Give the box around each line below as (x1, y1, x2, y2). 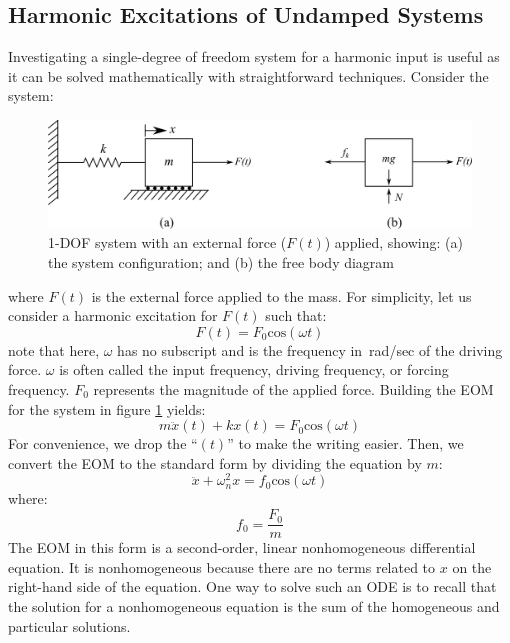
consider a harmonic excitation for (8, 305, 218, 326)
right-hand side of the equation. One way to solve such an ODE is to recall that (8, 576, 497, 597)
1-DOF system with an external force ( (48, 232, 287, 253)
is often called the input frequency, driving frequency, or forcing (59, 359, 449, 380)
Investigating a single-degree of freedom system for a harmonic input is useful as (8, 46, 500, 67)
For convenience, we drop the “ (8, 433, 198, 454)
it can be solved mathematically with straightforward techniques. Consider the (8, 65, 489, 86)
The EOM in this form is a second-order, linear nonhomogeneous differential (8, 537, 476, 558)
